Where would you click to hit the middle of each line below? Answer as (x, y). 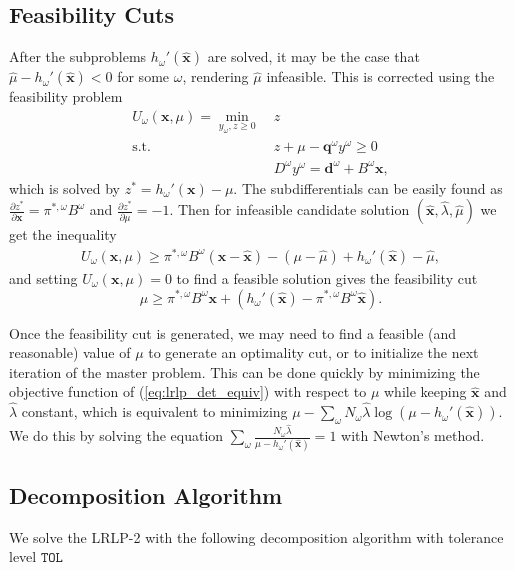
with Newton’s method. (413, 435)
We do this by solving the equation (116, 435)
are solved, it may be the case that (313, 56)
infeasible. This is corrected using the (380, 76)
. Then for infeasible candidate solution (289, 209)
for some (143, 76)
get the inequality (63, 234)
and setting (43, 277)
